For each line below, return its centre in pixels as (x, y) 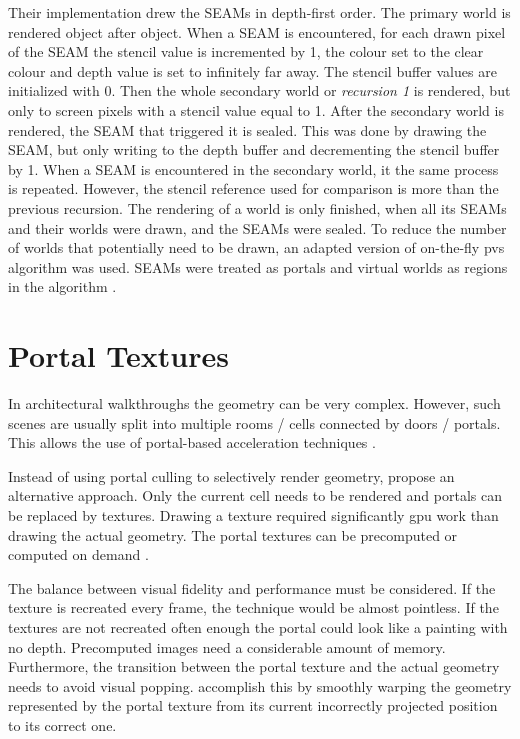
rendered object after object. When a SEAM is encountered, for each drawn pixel (257, 31)
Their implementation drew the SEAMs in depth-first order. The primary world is (259, 12)
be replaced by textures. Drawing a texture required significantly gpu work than (253, 515)
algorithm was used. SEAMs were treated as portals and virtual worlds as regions (258, 266)
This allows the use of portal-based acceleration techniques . (192, 442)
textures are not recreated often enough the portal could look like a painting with (258, 626)
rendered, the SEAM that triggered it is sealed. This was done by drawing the (247, 129)
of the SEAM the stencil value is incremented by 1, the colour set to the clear (246, 51)
